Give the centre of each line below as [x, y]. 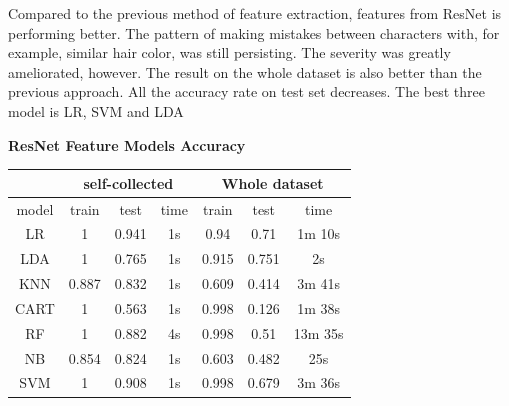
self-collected [128, 182]
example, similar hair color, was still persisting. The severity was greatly [229, 52]
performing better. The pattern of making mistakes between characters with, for [254, 32]
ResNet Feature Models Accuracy [127, 144]
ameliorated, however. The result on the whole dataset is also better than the [245, 71]
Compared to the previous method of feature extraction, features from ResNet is [255, 13]
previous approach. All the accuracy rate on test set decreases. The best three [247, 91]
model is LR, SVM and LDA [96, 110]
